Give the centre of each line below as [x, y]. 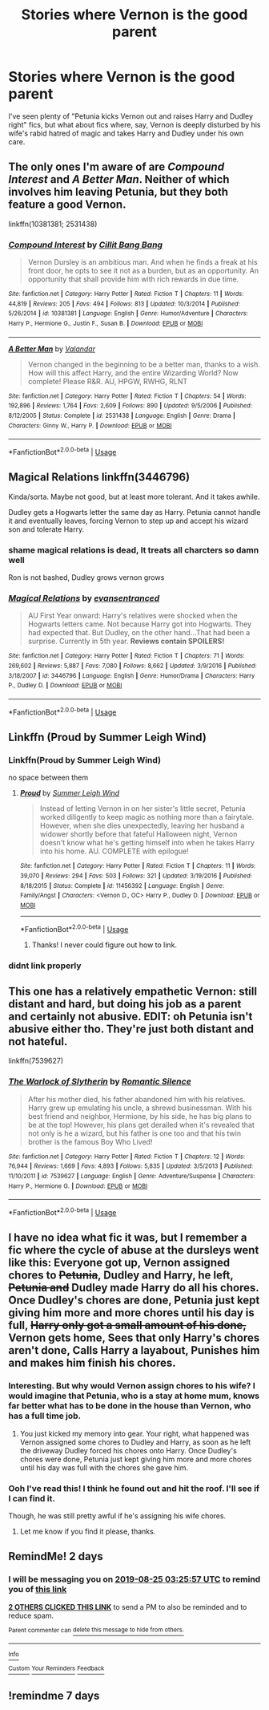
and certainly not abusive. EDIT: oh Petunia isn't [130, 1016]
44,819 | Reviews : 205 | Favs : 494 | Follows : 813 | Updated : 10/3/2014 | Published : [124, 304]
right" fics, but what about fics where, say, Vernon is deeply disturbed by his [135, 124]
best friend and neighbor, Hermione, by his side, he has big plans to [140, 1116]
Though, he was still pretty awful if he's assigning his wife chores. [117, 1515]
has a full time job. [45, 1416]
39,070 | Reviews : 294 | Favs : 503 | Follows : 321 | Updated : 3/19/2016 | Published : [136, 876]
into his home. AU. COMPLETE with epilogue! [114, 851]
